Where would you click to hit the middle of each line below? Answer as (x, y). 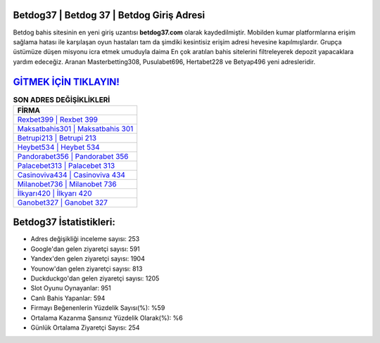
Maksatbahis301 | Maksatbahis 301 (75, 129)
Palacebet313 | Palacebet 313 (66, 165)
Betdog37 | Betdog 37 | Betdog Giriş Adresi (109, 15)
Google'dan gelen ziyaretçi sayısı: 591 (85, 249)
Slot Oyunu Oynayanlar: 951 (71, 288)
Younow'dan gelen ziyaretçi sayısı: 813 (87, 268)
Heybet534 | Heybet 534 (58, 147)
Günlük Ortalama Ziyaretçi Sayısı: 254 (85, 328)
